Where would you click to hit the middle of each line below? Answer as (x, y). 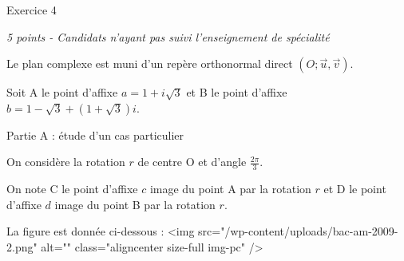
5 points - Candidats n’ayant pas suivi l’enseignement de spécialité (168, 36)
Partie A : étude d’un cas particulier (95, 134)
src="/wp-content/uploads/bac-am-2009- (298, 231)
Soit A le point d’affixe (62, 92)
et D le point (355, 189)
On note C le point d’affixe (72, 189)
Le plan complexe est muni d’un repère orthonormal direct (150, 63)
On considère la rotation (66, 162)
